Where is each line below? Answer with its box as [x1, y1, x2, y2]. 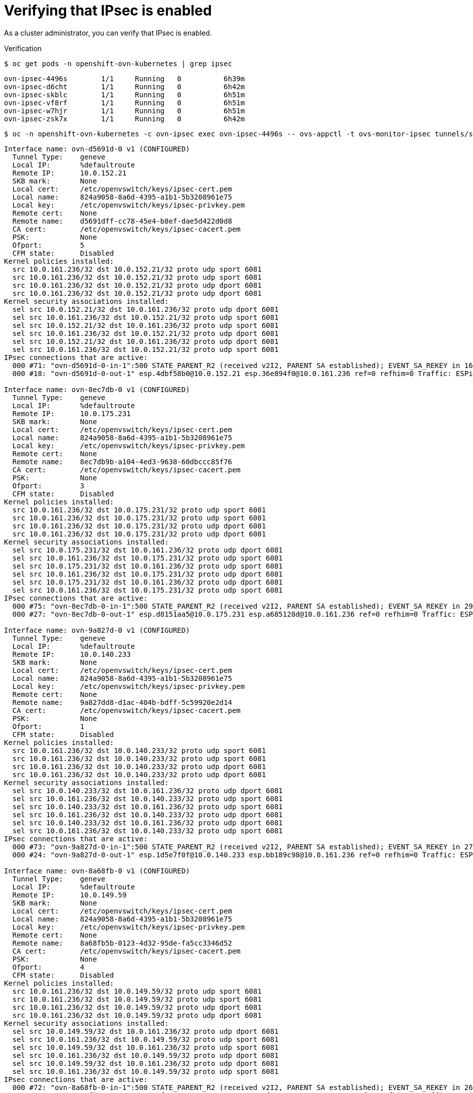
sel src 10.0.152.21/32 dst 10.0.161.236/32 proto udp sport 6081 [12, 321, 279, 329]
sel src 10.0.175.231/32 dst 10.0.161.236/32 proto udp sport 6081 [12, 562, 283, 570]
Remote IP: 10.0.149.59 [12, 890, 127, 899]
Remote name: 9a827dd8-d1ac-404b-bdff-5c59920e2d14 [12, 698, 232, 706]
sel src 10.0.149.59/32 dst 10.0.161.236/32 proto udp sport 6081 [12, 1043, 279, 1051]
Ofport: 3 [12, 481, 85, 490]
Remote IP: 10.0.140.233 [12, 650, 131, 658]
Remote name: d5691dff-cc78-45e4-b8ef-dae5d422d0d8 [12, 217, 232, 225]
